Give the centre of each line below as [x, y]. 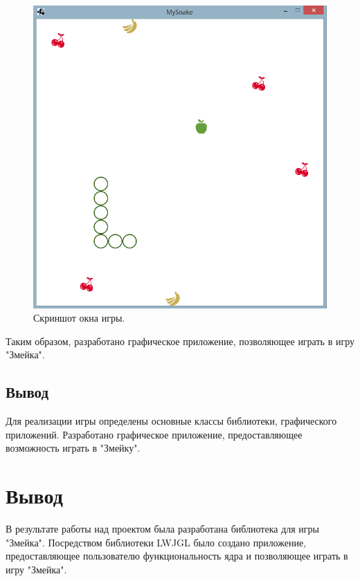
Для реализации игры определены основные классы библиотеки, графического [171, 421]
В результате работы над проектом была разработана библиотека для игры [162, 529]
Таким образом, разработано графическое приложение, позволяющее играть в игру [180, 341]
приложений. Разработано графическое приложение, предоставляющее [154, 434]
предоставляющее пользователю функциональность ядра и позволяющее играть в [177, 556]
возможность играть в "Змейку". [73, 448]
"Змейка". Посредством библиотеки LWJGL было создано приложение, [156, 542]
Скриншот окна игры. [79, 318]
